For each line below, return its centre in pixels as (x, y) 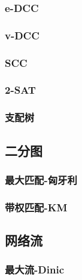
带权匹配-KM (36, 207)
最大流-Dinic (35, 270)
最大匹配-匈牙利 (41, 179)
